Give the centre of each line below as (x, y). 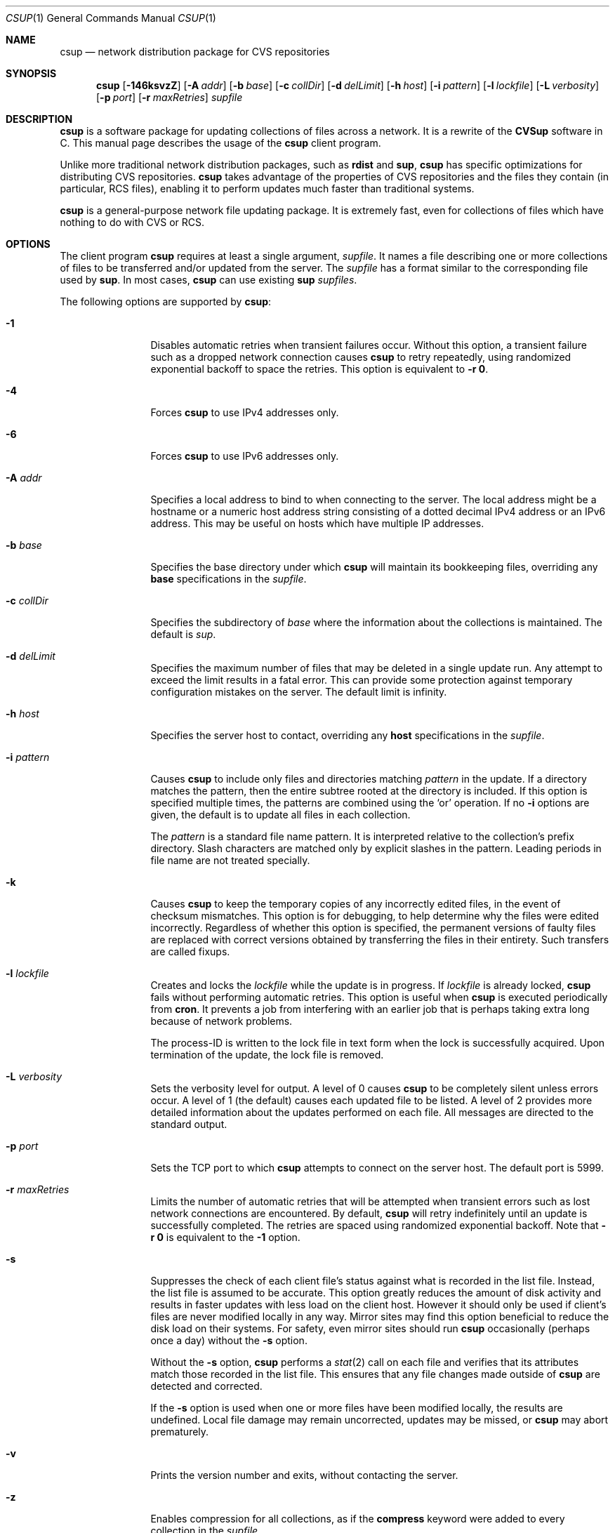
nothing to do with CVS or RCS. (132, 222)
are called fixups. (190, 951)
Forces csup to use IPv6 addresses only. (245, 456)
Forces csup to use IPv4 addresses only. (245, 412)
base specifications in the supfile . (229, 579)
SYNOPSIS (31, 73)
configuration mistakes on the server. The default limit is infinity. (299, 692)
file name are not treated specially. (230, 860)
